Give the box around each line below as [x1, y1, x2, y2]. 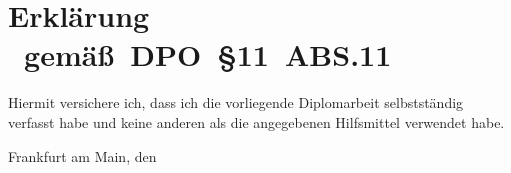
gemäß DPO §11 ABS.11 [24, 34, 392, 75]
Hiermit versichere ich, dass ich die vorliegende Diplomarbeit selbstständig [8, 92, 464, 113]
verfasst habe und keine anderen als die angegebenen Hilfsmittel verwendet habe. [8, 111, 505, 132]
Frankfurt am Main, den [8, 145, 157, 166]
